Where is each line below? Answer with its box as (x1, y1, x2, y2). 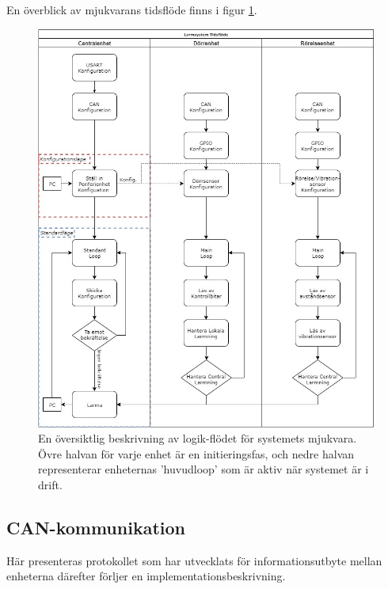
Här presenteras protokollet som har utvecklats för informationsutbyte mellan (6, 552, 382, 568)
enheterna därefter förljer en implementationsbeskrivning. (6, 568, 286, 584)
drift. (38, 476, 63, 492)
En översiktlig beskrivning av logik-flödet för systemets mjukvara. (38, 430, 357, 446)
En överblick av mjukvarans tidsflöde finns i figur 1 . (6, 2, 257, 17)
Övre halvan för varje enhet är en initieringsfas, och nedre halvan (38, 445, 355, 462)
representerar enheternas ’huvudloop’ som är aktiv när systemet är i (38, 461, 369, 477)
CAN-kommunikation (6, 515, 185, 539)
